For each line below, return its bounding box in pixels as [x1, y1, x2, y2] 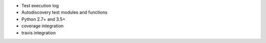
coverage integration [21, 23, 64, 29]
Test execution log [21, 3, 59, 8]
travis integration [21, 29, 56, 36]
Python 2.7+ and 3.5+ [21, 16, 66, 22]
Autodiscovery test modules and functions [21, 10, 108, 15]
